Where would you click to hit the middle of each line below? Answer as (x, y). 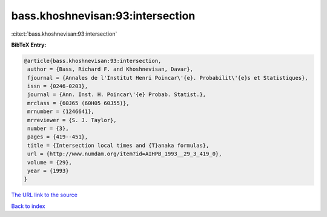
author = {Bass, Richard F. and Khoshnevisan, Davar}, (111, 69)
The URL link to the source (45, 195)
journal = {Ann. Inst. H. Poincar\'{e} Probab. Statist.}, (117, 95)
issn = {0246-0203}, (58, 86)
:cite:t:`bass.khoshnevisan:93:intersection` (64, 34)
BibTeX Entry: (29, 45)
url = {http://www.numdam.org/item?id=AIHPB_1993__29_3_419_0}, (125, 154)
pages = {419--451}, (58, 137)
